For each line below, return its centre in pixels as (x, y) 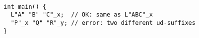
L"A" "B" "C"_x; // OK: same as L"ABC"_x (82, 15)
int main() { (25, 7)
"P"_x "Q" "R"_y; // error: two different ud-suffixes (103, 23)
